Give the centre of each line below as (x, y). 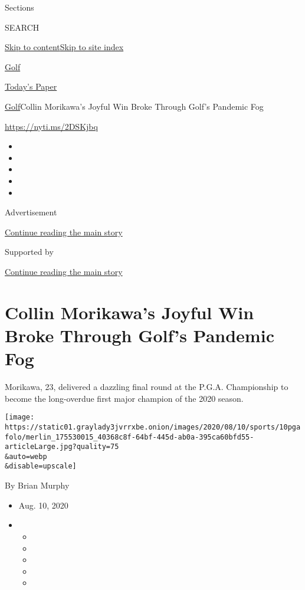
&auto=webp (26, 456)
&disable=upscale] (41, 466)
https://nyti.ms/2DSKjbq (51, 126)
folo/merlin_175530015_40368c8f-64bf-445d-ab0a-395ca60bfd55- (129, 437)
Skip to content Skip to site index (64, 47)
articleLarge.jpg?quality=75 (62, 447)
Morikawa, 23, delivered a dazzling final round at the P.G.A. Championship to (147, 386)
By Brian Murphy (37, 485)
